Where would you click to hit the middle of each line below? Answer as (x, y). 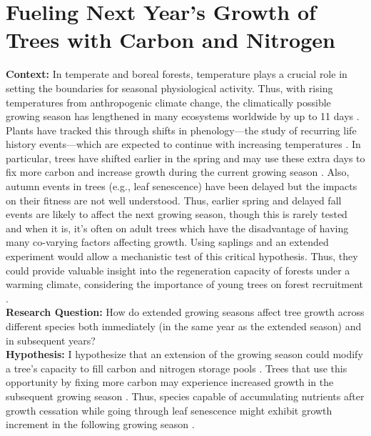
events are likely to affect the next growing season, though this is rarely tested (177, 214)
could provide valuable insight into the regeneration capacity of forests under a (178, 270)
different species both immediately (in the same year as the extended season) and (184, 326)
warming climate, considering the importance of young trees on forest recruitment (184, 284)
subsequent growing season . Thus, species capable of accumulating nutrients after (185, 396)
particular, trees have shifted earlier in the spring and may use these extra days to (185, 158)
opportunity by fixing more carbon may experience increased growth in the (170, 382)
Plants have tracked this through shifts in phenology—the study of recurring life (181, 130)
